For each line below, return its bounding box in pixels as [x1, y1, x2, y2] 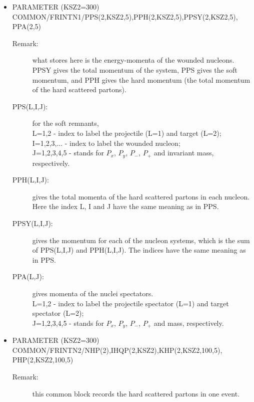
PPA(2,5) [12, 21, 41, 32]
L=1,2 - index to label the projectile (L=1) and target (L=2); [32, 127, 221, 138]
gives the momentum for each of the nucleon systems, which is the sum [32, 235, 250, 245]
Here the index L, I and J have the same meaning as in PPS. [32, 201, 219, 212]
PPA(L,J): [12, 271, 44, 282]
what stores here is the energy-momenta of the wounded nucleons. [32, 55, 234, 65]
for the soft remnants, [32, 118, 99, 128]
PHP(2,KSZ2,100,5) [12, 354, 73, 365]
